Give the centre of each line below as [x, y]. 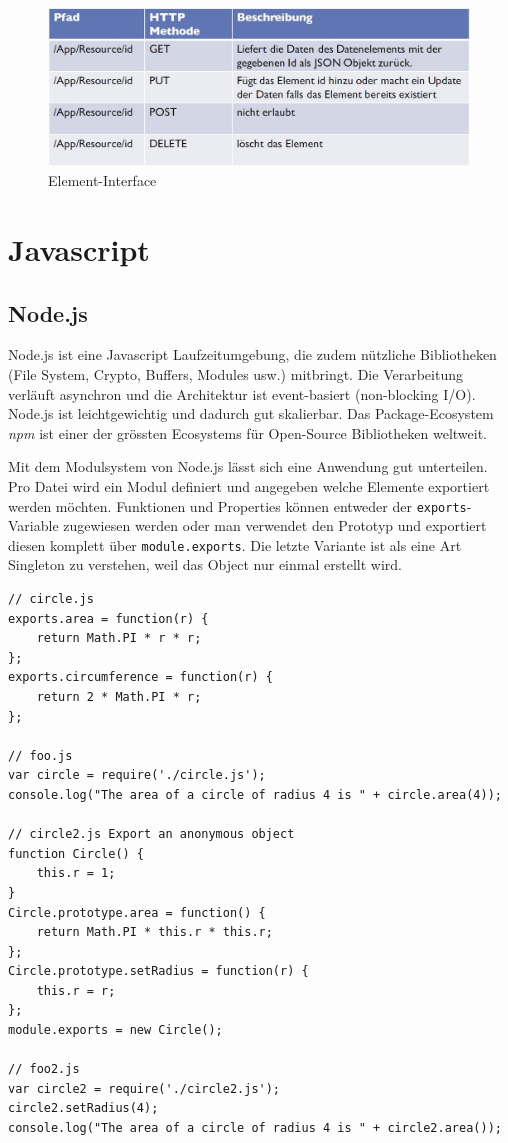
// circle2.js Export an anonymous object [151, 834]
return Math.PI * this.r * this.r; [154, 932]
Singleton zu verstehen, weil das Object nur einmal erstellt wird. [205, 564]
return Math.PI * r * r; [119, 638]
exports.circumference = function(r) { [140, 677]
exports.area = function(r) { [108, 618]
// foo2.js [44, 1069]
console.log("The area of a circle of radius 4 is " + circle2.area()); [255, 1128]
